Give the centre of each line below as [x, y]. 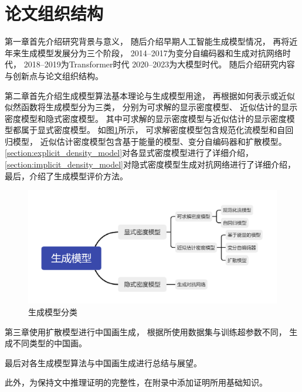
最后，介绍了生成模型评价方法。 [66, 175]
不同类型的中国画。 [50, 343]
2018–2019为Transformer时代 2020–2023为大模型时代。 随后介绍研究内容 [159, 64]
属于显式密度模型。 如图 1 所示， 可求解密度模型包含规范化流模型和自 [153, 130]
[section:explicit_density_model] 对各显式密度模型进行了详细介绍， [129, 153]
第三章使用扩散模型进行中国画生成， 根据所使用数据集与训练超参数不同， [146, 331]
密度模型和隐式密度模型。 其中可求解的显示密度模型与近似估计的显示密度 [146, 118]
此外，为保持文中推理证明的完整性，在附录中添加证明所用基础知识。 [136, 382]
